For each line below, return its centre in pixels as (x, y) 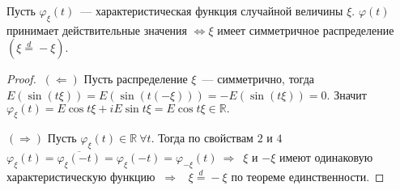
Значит (350, 94)
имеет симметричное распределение (306, 30)
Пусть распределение (136, 79)
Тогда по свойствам (206, 138)
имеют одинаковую (326, 157)
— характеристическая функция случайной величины (212, 11)
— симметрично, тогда (258, 79)
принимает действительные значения (97, 30)
